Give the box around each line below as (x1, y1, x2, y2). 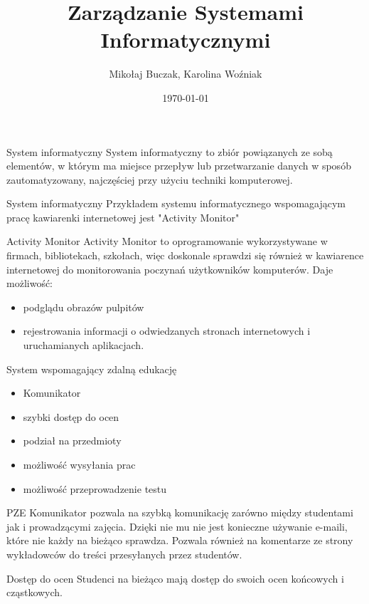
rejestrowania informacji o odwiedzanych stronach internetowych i (23, 323, 311, 338)
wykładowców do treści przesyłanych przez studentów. (6, 546, 242, 561)
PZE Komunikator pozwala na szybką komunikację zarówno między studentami (6, 505, 353, 520)
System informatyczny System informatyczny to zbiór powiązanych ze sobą (6, 144, 333, 159)
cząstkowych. (6, 585, 63, 600)
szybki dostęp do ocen (23, 409, 119, 424)
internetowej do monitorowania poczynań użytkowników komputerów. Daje (6, 261, 333, 276)
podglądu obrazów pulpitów (23, 299, 144, 314)
